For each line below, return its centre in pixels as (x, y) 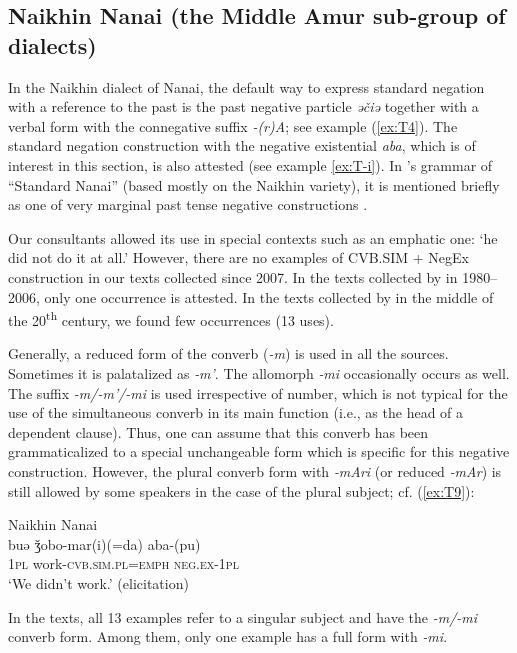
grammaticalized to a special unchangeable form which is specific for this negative (259, 451)
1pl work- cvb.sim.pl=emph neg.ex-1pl (123, 563)
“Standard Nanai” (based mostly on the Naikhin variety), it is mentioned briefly (254, 184)
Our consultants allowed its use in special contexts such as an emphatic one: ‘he (253, 237)
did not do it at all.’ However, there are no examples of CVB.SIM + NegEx (239, 257)
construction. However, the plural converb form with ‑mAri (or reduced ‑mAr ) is (255, 470)
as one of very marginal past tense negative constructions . (188, 204)
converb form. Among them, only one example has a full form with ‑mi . (228, 636)
